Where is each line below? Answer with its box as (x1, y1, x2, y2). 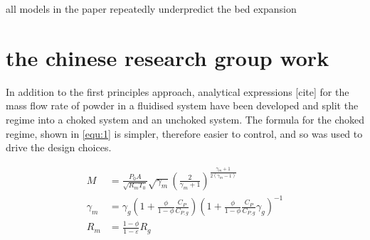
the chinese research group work (6, 43, 329, 72)
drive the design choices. (6, 140, 112, 155)
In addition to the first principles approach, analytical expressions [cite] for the (6, 84, 349, 99)
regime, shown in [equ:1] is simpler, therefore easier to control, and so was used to (6, 126, 363, 141)
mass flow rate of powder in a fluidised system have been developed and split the (6, 98, 359, 113)
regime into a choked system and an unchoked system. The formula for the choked (6, 111, 364, 126)
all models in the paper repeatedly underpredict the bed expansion (6, 1, 297, 16)
